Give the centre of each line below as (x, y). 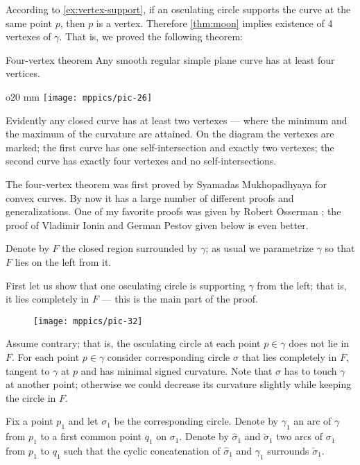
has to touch (310, 370)
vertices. (23, 73)
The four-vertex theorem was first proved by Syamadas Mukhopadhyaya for (166, 184)
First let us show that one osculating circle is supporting (126, 285)
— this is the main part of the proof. (180, 299)
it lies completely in (48, 299)
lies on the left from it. (63, 261)
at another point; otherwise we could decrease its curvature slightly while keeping (179, 384)
